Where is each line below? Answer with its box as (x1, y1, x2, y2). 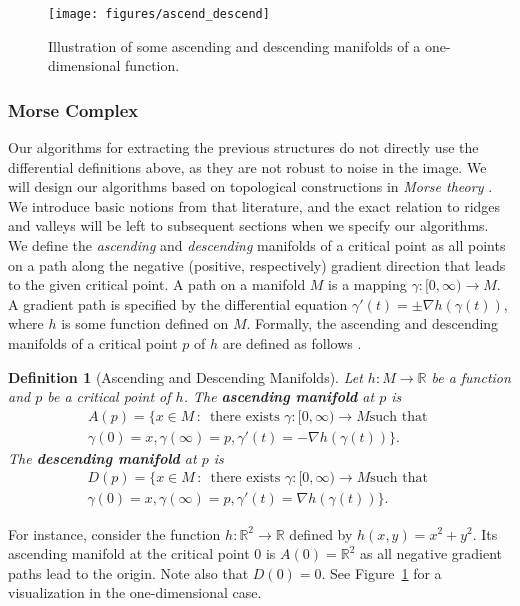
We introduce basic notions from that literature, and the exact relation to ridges (8, 195, 501, 216)
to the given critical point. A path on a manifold (8, 274, 306, 295)
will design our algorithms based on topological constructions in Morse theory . (8, 176, 493, 197)
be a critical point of (47, 386, 171, 407)
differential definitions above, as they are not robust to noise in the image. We (8, 156, 487, 177)
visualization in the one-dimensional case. (8, 582, 262, 603)
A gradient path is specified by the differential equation (8, 293, 348, 314)
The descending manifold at (8, 447, 197, 468)
